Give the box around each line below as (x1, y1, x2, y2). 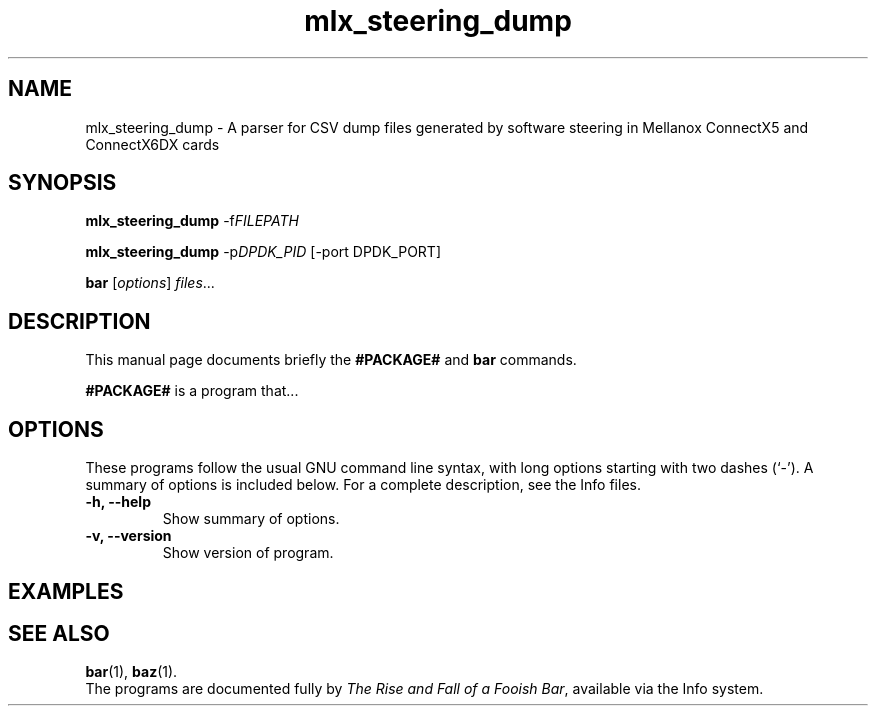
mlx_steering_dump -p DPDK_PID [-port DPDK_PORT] (85, 243, 442, 261)
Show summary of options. (162, 510, 340, 528)
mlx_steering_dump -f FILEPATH (85, 212, 299, 230)
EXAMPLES (8, 578, 124, 604)
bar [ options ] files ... (85, 274, 215, 292)
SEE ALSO (8, 620, 110, 646)
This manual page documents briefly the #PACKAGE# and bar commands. (85, 351, 577, 369)
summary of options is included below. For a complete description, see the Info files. (85, 476, 641, 494)
